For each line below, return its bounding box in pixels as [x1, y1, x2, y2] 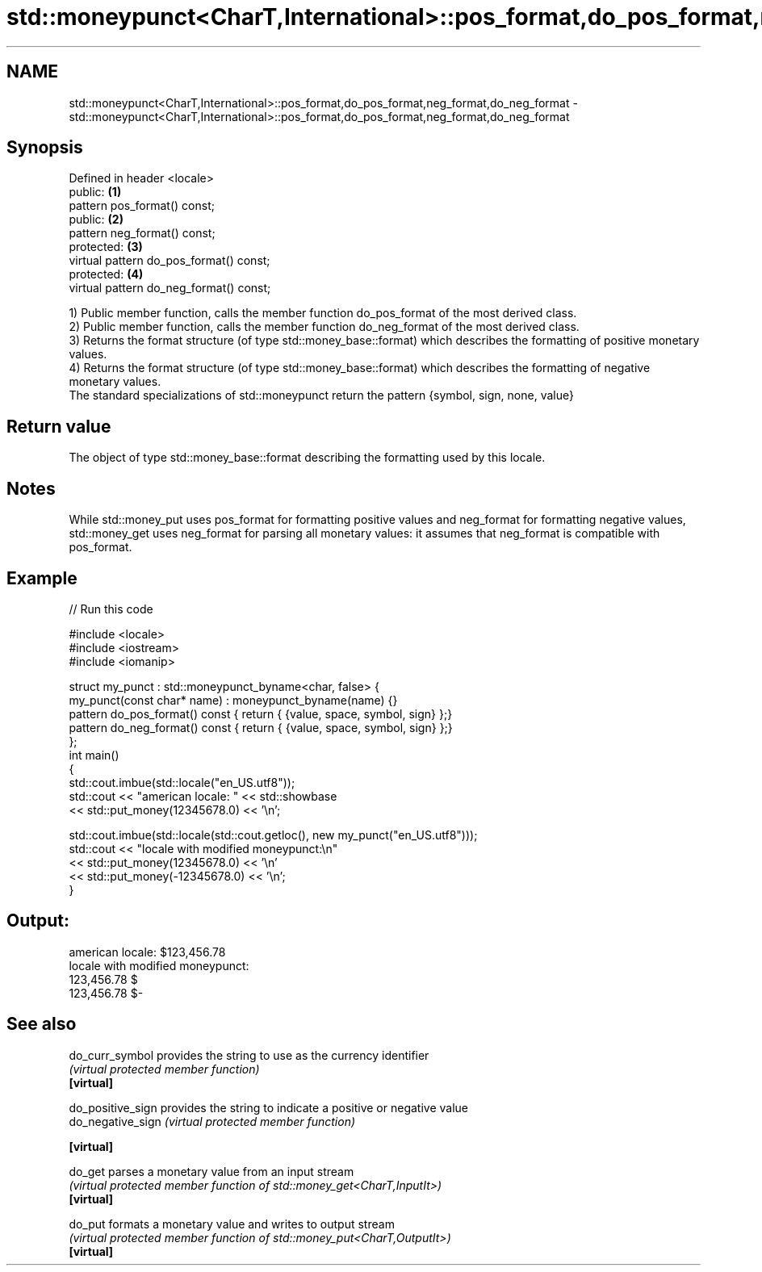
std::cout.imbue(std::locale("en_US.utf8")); [69, 775, 295, 789]
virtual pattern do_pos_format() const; [69, 253, 270, 268]
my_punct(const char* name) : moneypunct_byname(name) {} [69, 692, 398, 707]
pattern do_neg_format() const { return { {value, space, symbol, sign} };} [69, 720, 453, 734]
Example [6, 567, 77, 588]
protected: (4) [69, 267, 144, 282]
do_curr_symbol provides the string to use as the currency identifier [69, 1048, 429, 1062]
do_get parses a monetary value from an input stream [69, 1164, 354, 1178]
